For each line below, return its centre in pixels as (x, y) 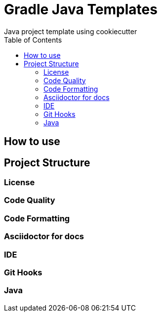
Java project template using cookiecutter (71, 31)
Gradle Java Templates (81, 9)
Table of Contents (33, 40)
